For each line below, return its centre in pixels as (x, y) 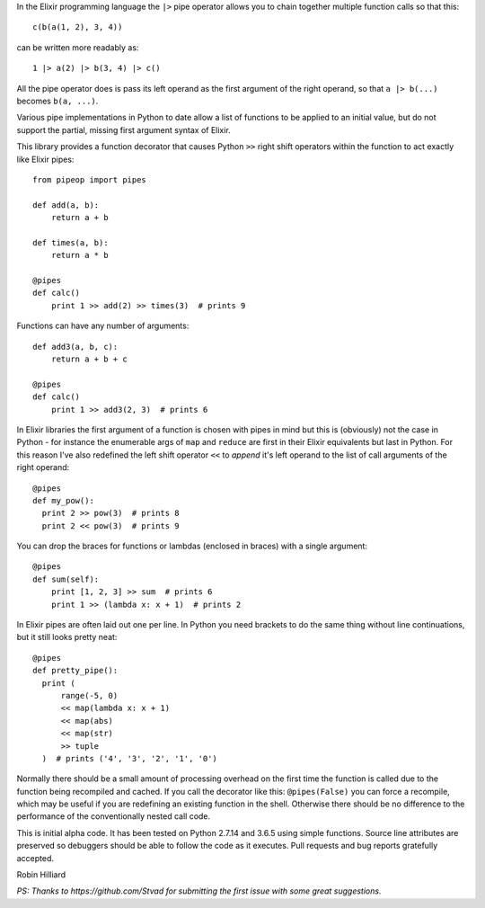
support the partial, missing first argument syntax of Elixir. (123, 129)
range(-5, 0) (89, 695)
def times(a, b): (71, 242)
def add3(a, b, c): (75, 347)
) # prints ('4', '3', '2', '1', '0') (129, 758)
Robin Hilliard (41, 875)
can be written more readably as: (78, 47)
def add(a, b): (66, 205)
